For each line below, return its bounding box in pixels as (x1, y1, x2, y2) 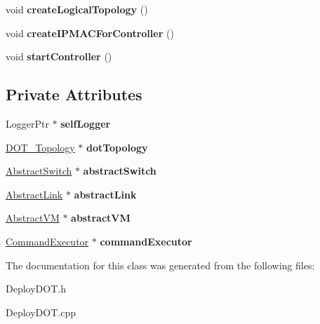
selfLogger (60, 116, 111, 130)
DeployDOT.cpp (6, 304, 76, 319)
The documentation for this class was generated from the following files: (6, 257, 315, 272)
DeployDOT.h (6, 281, 66, 296)
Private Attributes (6, 83, 142, 105)
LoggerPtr (6, 116, 49, 130)
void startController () (6, 49, 112, 64)
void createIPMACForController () (6, 25, 174, 40)
